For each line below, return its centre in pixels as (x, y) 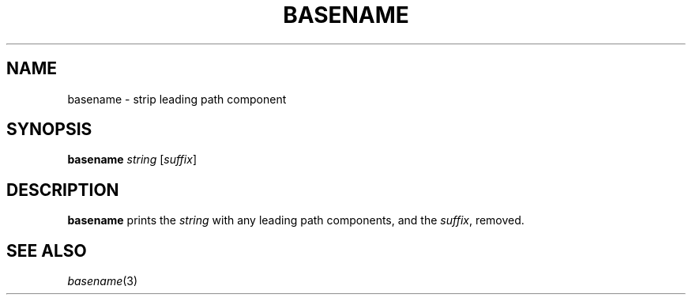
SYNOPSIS (49, 130)
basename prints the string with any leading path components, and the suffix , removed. (296, 220)
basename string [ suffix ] (132, 160)
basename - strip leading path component (177, 99)
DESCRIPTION (63, 190)
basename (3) (103, 281)
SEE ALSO (47, 250)
